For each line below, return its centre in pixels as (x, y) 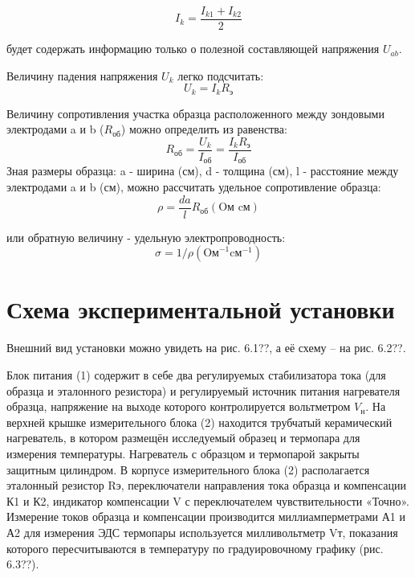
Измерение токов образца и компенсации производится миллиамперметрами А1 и (206, 517)
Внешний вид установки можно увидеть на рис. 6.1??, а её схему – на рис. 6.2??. (206, 348)
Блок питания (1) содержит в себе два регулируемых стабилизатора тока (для (196, 374)
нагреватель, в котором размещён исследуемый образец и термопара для (183, 438)
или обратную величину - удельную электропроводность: (146, 237)
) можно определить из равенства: (204, 129)
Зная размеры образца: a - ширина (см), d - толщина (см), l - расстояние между (203, 171)
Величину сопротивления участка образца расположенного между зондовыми (195, 113)
